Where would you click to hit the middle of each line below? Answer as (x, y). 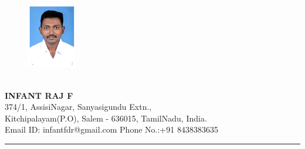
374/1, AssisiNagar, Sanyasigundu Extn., (78, 107)
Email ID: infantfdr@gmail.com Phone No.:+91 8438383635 (111, 129)
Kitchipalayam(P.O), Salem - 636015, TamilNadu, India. (106, 118)
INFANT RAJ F (39, 95)
